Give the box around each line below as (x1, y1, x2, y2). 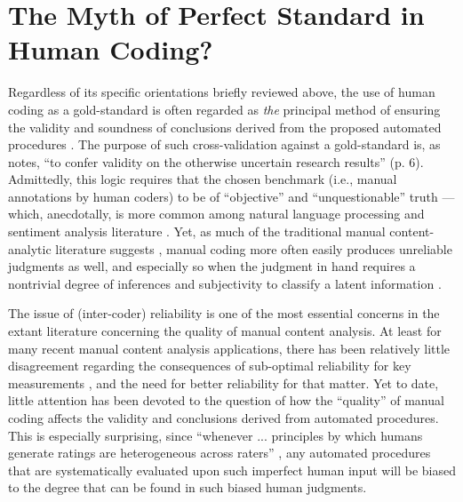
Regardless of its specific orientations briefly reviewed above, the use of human (8, 83, 435, 101)
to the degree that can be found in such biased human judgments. (8, 478, 367, 497)
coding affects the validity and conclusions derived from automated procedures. (8, 409, 439, 426)
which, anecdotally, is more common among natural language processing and (8, 204, 425, 223)
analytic (8, 239, 52, 258)
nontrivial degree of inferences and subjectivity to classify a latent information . (8, 274, 442, 292)
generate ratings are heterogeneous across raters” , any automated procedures (8, 443, 431, 462)
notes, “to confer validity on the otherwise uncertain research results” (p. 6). (8, 152, 424, 171)
